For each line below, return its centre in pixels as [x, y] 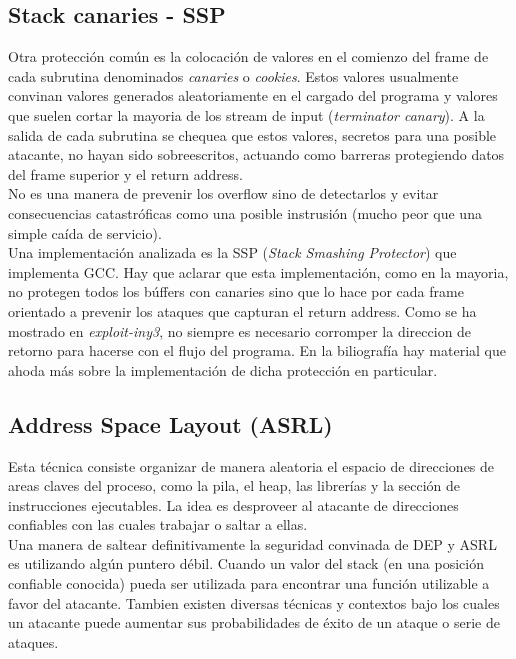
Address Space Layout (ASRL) [170, 423]
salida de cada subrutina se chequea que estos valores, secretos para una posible [252, 134]
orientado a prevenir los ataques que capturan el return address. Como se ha [242, 310]
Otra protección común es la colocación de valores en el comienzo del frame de [248, 56]
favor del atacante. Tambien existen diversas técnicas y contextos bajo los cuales [254, 602]
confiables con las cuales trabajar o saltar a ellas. [158, 524]
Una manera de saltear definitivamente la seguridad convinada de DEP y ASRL [252, 543]
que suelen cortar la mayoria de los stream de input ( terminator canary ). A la [246, 114]
